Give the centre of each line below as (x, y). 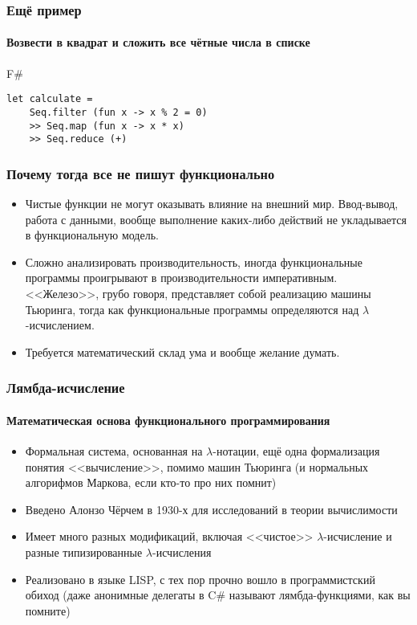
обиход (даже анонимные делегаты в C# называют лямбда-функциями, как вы (218, 595)
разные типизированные (84, 552)
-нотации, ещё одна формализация (296, 451)
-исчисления (182, 552)
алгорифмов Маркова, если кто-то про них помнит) (151, 482)
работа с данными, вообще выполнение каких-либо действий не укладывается (216, 219)
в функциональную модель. (92, 235)
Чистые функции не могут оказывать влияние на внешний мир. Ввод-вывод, (212, 204)
